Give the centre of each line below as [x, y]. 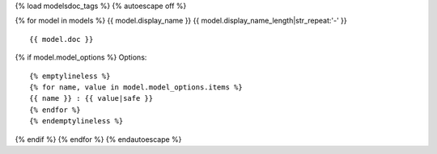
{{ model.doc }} [62, 39]
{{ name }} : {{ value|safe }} [91, 98]
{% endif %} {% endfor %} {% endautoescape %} [98, 139]
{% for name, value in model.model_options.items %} [136, 87]
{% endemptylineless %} [76, 121]
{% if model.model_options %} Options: [81, 57]
